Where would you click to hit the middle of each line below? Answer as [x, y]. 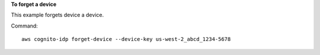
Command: [24, 26]
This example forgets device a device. [57, 15]
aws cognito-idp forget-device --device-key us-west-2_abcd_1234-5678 [126, 39]
